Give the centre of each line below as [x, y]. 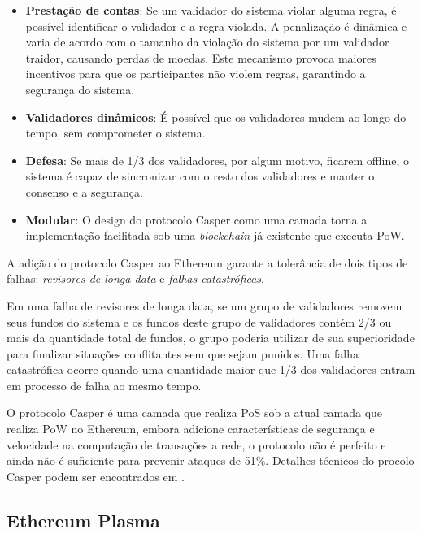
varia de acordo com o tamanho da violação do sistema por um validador [207, 42]
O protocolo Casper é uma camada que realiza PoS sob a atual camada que [195, 412]
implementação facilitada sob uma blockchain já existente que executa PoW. [215, 235]
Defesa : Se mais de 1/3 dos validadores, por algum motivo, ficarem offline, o [217, 160]
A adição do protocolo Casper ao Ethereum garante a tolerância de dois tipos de [207, 262]
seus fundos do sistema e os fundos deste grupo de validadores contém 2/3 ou [199, 321]
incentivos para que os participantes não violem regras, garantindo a [196, 74]
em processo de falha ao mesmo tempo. [104, 385]
